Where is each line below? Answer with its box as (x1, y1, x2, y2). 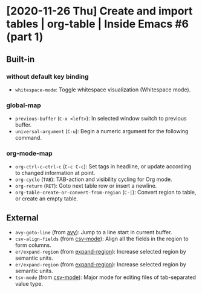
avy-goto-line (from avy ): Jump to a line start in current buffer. (15, 229, 172, 236)
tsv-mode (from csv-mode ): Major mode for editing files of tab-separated (15, 274, 197, 281)
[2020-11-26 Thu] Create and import (6, 4, 193, 18)
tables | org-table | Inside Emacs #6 (6, 17, 189, 31)
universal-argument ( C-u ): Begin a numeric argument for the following (15, 128, 189, 135)
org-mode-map (6, 150, 53, 158)
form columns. (15, 242, 51, 249)
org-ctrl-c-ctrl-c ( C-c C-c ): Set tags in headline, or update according (15, 163, 192, 170)
